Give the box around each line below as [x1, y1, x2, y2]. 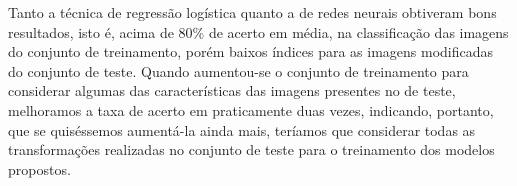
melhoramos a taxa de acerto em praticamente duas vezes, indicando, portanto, [8, 99, 494, 120]
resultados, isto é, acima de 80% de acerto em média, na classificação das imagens [8, 21, 509, 42]
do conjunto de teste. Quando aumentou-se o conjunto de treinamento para [8, 60, 469, 81]
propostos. [8, 158, 71, 179]
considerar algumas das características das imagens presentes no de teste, [8, 80, 456, 101]
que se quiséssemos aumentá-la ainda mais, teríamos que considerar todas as [8, 119, 476, 140]
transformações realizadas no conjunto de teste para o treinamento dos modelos [8, 139, 495, 160]
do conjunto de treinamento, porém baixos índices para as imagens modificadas [8, 41, 494, 62]
